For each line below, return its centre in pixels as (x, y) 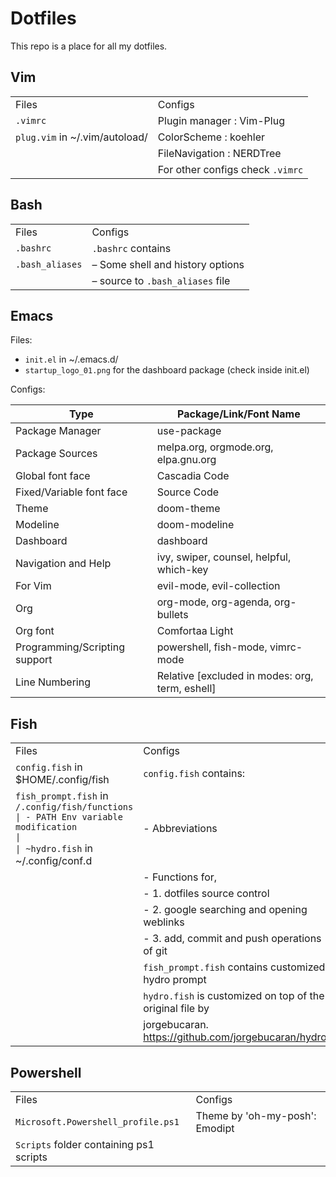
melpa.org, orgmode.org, (215, 447)
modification (46, 827)
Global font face (53, 476)
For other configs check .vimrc (230, 169)
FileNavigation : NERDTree (219, 153)
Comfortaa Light (195, 631)
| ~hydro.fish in (54, 849)
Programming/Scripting (70, 647)
